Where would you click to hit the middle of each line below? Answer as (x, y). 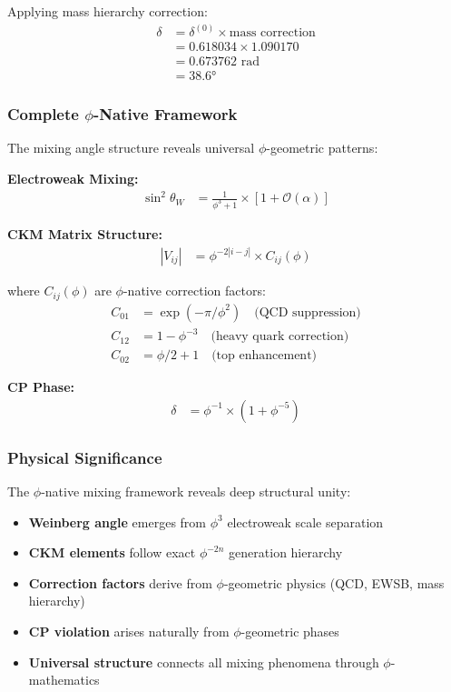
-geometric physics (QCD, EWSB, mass (334, 582)
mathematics (64, 680)
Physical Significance (85, 457)
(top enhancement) (265, 356)
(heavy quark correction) (280, 337)
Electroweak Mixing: (73, 178)
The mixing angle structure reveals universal (131, 148)
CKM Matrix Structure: (85, 233)
